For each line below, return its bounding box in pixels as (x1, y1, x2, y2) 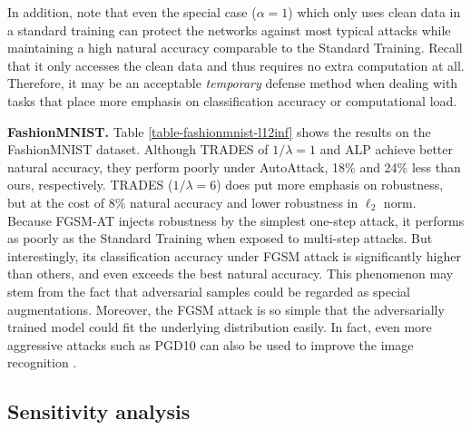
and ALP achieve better (319, 140, 453, 159)
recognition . (7, 353, 77, 372)
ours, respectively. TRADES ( (7, 175, 173, 194)
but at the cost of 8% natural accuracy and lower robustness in (7, 192, 358, 211)
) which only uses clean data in (288, 3, 461, 21)
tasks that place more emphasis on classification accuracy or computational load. (7, 91, 457, 110)
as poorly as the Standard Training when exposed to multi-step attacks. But (7, 229, 433, 248)
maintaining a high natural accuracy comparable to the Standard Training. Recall (7, 38, 463, 57)
